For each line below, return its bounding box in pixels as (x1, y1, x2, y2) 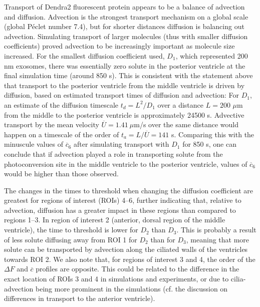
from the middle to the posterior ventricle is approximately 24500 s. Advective (4, 109, 244, 120)
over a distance (157, 99, 204, 110)
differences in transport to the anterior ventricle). (4, 293, 155, 303)
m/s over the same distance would (134, 119, 238, 130)
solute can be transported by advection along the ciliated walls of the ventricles (4, 244, 248, 254)
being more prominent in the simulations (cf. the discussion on (35, 283, 228, 293)
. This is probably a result (176, 224, 256, 235)
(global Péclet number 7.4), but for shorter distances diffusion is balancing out (4, 21, 244, 32)
